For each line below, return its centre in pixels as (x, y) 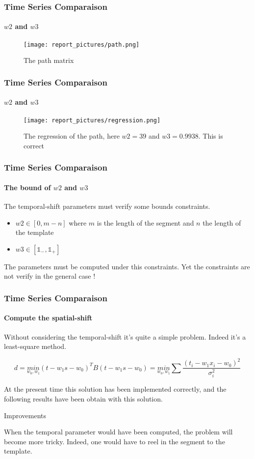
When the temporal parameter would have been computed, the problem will (118, 432)
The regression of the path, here (72, 136)
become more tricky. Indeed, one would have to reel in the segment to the (114, 441)
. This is (211, 136)
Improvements (25, 415)
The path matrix (49, 60)
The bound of (27, 187)
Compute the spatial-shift (48, 318)
